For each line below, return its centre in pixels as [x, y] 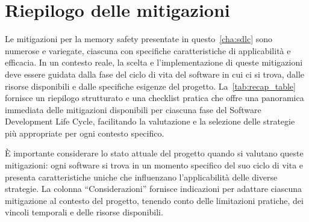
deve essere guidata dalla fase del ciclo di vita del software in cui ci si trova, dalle [155, 74]
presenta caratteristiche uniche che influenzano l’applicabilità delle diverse [141, 177]
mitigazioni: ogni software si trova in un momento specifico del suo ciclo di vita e [154, 165]
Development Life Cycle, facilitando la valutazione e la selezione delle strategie [150, 121]
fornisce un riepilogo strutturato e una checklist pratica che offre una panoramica [154, 98]
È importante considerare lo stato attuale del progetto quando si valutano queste [154, 153]
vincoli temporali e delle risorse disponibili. [84, 212]
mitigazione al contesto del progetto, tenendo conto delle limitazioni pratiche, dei [154, 200]
